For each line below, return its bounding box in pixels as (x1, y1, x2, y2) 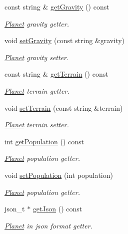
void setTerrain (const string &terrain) (4, 102, 123, 113)
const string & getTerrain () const (4, 69, 108, 79)
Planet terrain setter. (4, 119, 69, 130)
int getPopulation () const (4, 136, 84, 146)
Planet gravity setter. (4, 52, 69, 62)
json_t (4, 203, 25, 214)
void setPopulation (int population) (4, 169, 113, 180)
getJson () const (32, 203, 82, 214)
